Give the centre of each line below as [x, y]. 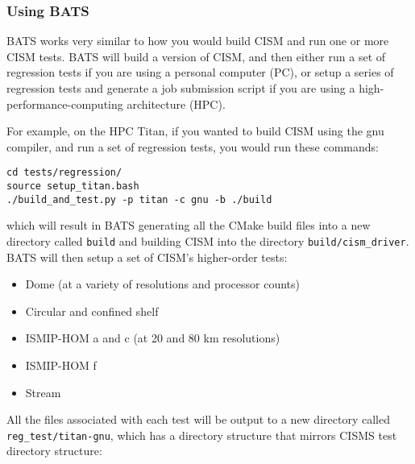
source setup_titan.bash [73, 186]
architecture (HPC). [176, 104]
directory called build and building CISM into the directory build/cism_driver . [208, 240]
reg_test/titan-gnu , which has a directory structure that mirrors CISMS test [202, 435]
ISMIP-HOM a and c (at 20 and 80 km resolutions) [153, 338]
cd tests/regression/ [64, 173]
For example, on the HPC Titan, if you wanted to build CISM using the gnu [195, 131]
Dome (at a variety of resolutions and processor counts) [163, 284]
